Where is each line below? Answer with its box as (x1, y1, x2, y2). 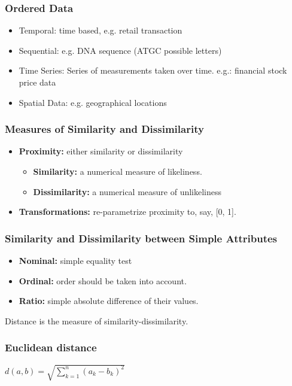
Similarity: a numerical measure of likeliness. (33, 165, 202, 177)
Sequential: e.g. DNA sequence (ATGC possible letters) (19, 44, 222, 56)
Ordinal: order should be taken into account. (19, 274, 187, 287)
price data (19, 76, 56, 88)
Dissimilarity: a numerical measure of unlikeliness (33, 185, 222, 197)
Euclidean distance (5, 340, 97, 355)
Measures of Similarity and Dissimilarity (5, 121, 204, 136)
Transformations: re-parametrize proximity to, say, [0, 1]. (19, 205, 236, 218)
